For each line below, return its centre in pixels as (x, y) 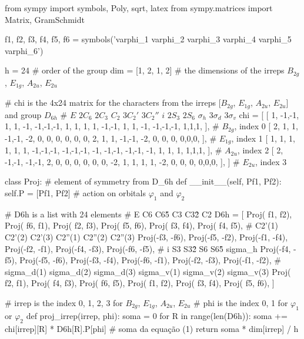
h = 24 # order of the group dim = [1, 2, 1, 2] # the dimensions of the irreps (145, 70)
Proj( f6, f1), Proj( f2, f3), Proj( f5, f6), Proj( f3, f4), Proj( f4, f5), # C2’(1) (141, 225)
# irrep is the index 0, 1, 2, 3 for (64, 302)
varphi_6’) (24, 50)
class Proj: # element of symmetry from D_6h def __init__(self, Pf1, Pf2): (143, 181)
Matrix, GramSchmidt (45, 19)
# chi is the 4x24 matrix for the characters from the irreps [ (113, 103)
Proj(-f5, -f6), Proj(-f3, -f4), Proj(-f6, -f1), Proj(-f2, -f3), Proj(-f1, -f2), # (150, 260)
